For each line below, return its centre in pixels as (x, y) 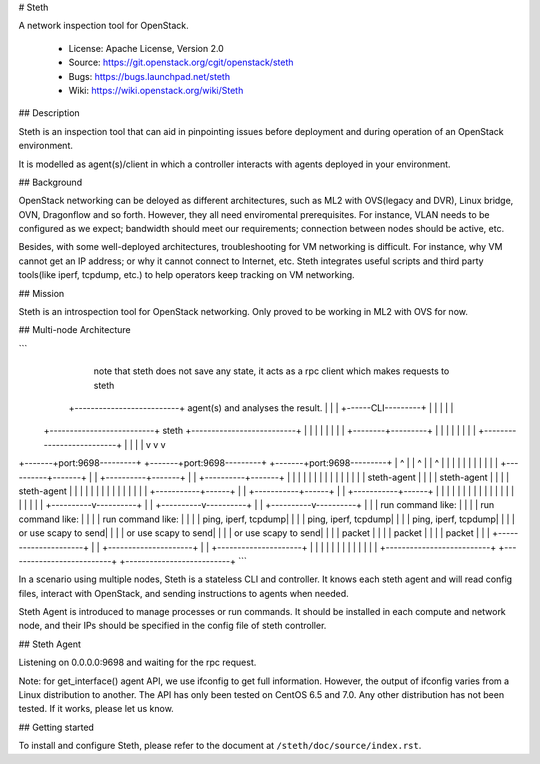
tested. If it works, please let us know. (96, 709)
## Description (49, 113)
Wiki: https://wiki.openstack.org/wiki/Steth (156, 90)
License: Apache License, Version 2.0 (146, 48)
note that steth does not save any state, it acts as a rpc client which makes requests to (271, 371)
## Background (50, 182)
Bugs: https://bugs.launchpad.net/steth (149, 76)
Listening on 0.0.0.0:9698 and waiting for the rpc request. (137, 662)
